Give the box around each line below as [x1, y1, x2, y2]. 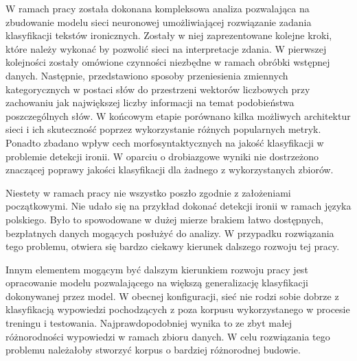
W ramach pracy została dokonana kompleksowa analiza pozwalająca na [5, 1, 310, 15]
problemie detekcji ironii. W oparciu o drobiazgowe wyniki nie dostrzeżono [5, 149, 319, 163]
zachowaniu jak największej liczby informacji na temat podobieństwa [5, 95, 295, 110]
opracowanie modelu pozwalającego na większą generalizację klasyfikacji [5, 275, 308, 290]
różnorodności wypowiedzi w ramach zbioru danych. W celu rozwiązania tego [5, 329, 330, 343]
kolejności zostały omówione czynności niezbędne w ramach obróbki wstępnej [5, 55, 330, 69]
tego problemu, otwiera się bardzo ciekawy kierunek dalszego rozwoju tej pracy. [5, 239, 340, 253]
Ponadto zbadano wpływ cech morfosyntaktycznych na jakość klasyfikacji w [5, 135, 324, 149]
